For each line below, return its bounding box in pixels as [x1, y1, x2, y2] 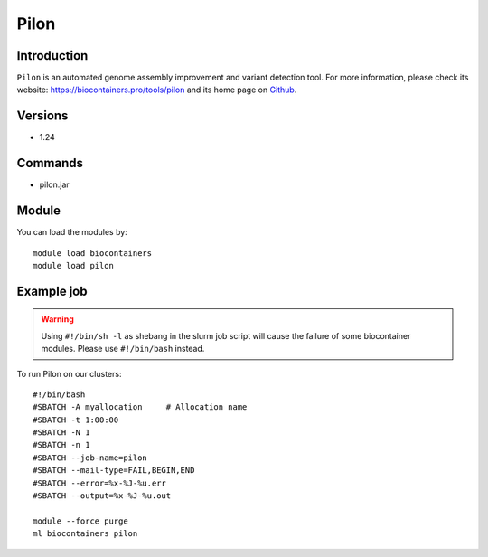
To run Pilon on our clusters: [16, 368, 122, 379]
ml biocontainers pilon [33, 529, 138, 539]
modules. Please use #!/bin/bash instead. [41, 344, 205, 354]
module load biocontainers [33, 248, 153, 258]
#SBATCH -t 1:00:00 [33, 414, 119, 425]
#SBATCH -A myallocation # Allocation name [33, 402, 248, 412]
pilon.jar [39, 179, 70, 190]
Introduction [16, 48, 89, 63]
